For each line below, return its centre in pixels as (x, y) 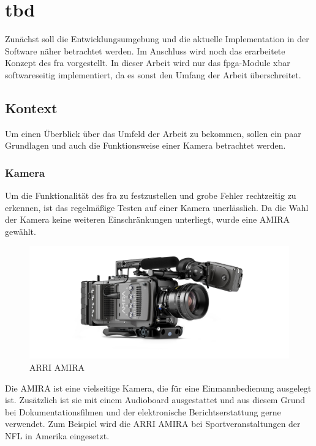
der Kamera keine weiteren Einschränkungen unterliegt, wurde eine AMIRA (148, 219)
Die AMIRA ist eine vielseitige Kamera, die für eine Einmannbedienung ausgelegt (158, 388)
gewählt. (21, 231)
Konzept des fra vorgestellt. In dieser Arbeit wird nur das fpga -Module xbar (148, 63)
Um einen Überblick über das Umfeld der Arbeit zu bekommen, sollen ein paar (153, 133)
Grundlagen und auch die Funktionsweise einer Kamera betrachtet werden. (145, 145)
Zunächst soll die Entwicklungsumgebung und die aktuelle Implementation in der (157, 39)
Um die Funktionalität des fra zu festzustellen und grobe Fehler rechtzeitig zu (151, 195)
